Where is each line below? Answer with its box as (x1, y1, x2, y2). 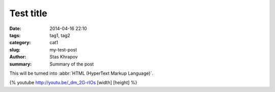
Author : (9, 54, 26, 60)
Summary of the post (49, 61, 94, 67)
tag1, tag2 (49, 32, 71, 38)
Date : (9, 25, 21, 32)
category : (9, 40, 31, 46)
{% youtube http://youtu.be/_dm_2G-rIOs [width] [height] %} (9, 79, 137, 86)
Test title (9, 8, 48, 19)
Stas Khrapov (49, 54, 78, 60)
